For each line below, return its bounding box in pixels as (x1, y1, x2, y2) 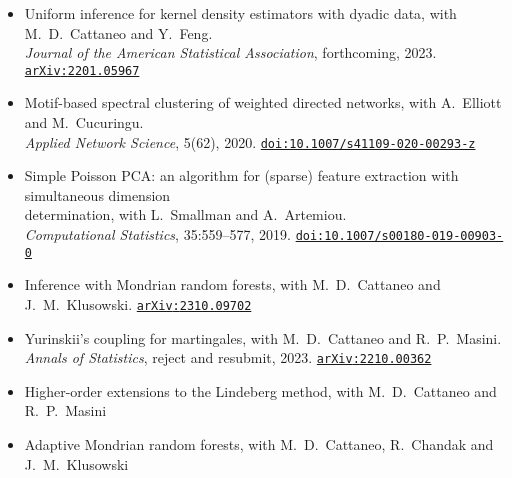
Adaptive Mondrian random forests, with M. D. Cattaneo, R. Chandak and (24, 434, 494, 455)
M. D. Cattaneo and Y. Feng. (24, 22, 213, 43)
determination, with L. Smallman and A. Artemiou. (24, 204, 347, 225)
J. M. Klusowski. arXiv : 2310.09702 (24, 293, 252, 314)
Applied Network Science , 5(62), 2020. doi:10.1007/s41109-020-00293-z (24, 131, 476, 152)
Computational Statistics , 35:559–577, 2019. (24, 224, 291, 245)
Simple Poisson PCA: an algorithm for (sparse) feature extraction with (24, 165, 459, 186)
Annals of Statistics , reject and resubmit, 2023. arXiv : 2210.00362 (24, 347, 432, 368)
